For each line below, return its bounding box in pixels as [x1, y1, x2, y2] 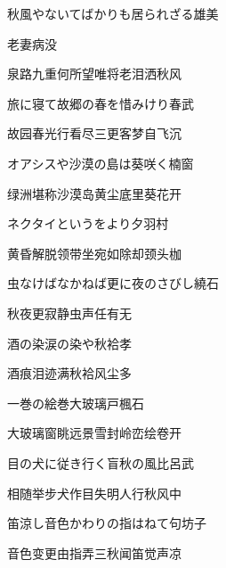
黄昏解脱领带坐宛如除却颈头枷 [7, 243, 182, 262]
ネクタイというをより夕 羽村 [7, 214, 169, 233]
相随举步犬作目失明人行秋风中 [7, 483, 182, 502]
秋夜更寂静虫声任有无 [7, 303, 132, 322]
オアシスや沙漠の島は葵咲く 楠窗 [7, 153, 194, 172]
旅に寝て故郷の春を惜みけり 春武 [7, 94, 194, 112]
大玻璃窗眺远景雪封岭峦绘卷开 [7, 424, 182, 442]
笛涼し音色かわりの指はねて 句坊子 [7, 514, 206, 532]
